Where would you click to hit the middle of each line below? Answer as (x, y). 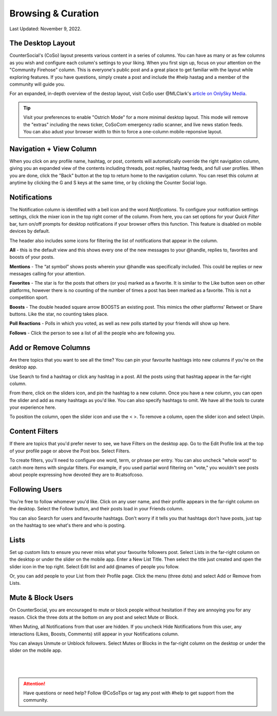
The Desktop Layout (42, 43)
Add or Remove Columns (50, 347)
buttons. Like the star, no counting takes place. (59, 314)
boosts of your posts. (32, 257)
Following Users (36, 489)
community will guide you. (37, 84)
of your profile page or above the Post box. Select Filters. (70, 451)
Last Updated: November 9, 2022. (45, 29)
